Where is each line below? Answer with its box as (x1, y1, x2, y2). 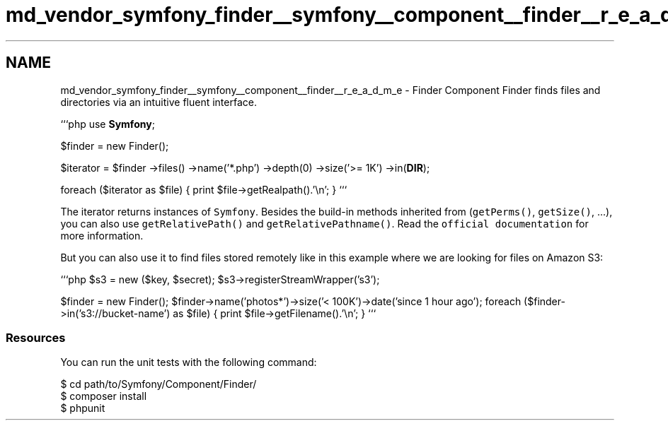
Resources (6, 330, 66, 345)
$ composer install (60, 390, 147, 403)
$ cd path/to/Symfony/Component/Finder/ (60, 378, 257, 391)
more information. (60, 229, 144, 242)
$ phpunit (60, 402, 105, 415)
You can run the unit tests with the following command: (60, 356, 317, 369)
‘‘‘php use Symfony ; (60, 117, 155, 130)
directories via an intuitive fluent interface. (60, 95, 257, 108)
